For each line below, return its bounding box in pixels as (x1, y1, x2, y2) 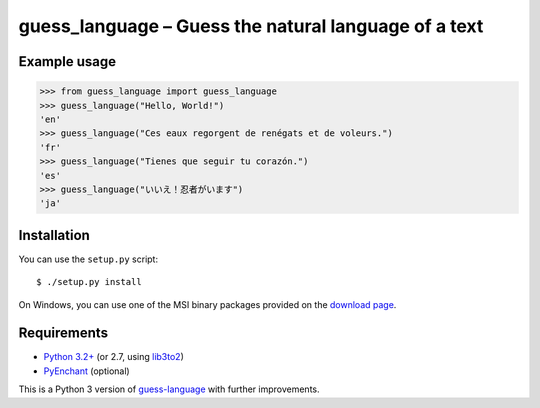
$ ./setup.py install (36, 276, 142, 288)
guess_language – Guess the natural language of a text (18, 15, 484, 37)
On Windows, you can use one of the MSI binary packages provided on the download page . (18, 298, 397, 310)
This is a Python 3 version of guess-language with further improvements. (18, 383, 320, 395)
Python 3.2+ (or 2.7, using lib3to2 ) (43, 351, 185, 363)
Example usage (18, 53, 117, 70)
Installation (18, 226, 90, 244)
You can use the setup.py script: (18, 253, 159, 265)
